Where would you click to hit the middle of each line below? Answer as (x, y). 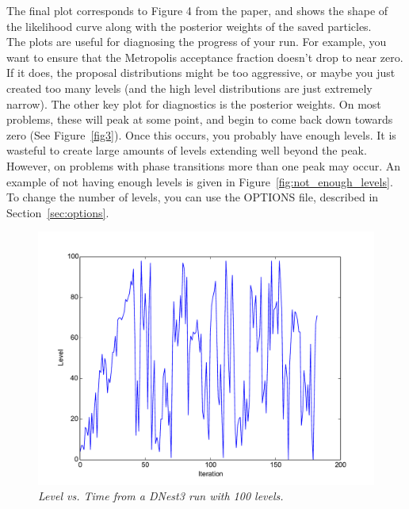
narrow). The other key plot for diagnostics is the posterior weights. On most (194, 103)
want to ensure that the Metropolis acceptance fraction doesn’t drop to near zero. (205, 57)
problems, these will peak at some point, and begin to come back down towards (200, 119)
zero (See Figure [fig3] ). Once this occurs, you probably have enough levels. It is (201, 134)
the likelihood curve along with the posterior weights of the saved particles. (189, 26)
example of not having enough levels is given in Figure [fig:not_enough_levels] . (200, 181)
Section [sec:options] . (58, 212)
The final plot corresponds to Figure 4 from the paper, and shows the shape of (197, 10)
